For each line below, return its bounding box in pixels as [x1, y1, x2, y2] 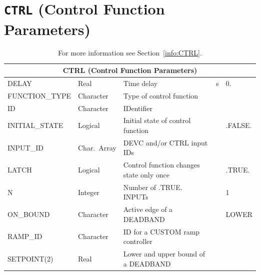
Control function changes [123, 159, 200, 170]
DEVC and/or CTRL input [123, 137, 208, 147]
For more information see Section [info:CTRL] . [58, 47, 202, 58]
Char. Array [77, 142, 116, 152]
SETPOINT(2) [7, 253, 53, 263]
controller [123, 236, 152, 246]
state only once [123, 169, 169, 179]
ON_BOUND [7, 208, 50, 219]
